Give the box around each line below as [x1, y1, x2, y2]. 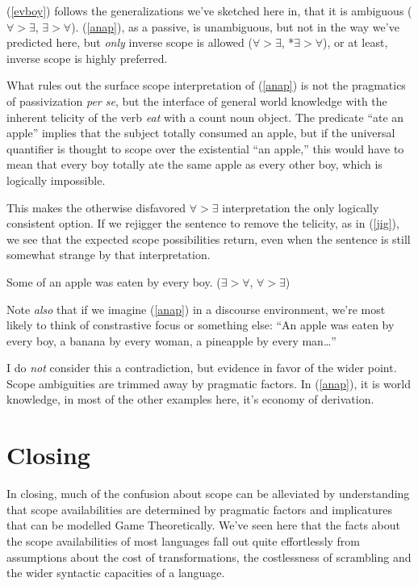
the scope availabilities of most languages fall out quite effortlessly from [6, 532, 361, 549]
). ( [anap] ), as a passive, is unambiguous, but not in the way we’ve [71, 18, 399, 35]
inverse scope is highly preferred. [6, 49, 168, 66]
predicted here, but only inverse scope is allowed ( [6, 34, 253, 51]
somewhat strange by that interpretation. [6, 246, 211, 263]
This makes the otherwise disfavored [6, 199, 186, 216]
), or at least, [323, 34, 388, 51]
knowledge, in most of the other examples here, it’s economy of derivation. [6, 391, 374, 408]
